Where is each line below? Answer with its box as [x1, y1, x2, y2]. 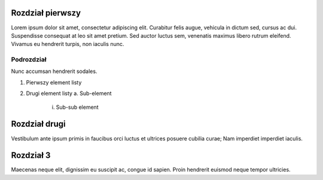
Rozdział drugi [11, 119, 66, 129]
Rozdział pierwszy [11, 8, 81, 18]
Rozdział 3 [11, 150, 51, 161]
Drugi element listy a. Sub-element [26, 90, 112, 97]
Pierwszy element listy [26, 78, 82, 86]
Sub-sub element [56, 103, 99, 111]
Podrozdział [11, 56, 47, 64]
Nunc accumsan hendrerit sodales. [11, 68, 97, 75]
